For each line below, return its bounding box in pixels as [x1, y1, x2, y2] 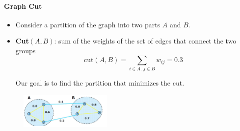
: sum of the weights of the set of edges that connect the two [54, 36, 237, 46]
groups [15, 45, 36, 55]
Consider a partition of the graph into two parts [15, 19, 160, 29]
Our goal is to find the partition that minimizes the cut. [15, 77, 185, 87]
